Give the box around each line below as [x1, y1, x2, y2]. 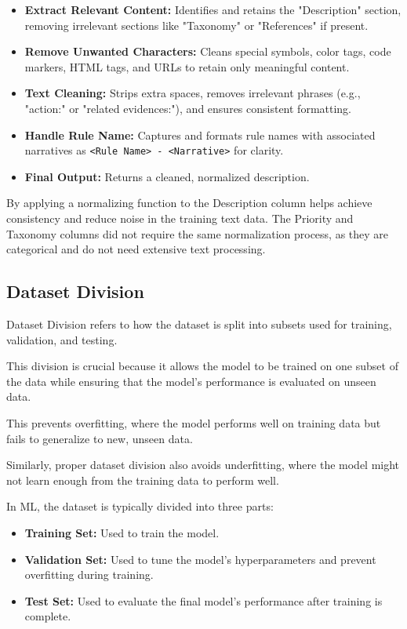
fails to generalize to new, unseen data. [6, 430, 193, 446]
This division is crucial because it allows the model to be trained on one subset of [6, 358, 398, 374]
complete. [24, 608, 71, 624]
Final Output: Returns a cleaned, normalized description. [24, 168, 310, 184]
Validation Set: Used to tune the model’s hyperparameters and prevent [24, 551, 376, 567]
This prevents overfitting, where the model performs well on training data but [6, 414, 381, 431]
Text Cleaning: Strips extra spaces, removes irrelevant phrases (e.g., [24, 85, 361, 101]
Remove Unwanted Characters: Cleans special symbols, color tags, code [24, 43, 391, 60]
